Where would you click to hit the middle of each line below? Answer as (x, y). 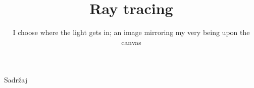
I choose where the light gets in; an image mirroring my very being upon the (131, 32)
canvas (131, 42)
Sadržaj (16, 80)
